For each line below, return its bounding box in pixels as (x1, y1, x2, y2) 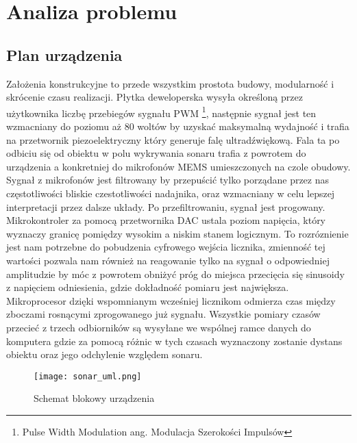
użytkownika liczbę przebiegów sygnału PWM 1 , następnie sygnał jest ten (6, 103, 317, 120)
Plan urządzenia (6, 44, 123, 65)
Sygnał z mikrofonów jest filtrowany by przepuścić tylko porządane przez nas (6, 173, 330, 187)
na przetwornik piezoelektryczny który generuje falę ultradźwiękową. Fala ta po (6, 132, 340, 147)
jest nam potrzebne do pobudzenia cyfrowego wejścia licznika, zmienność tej (6, 240, 325, 254)
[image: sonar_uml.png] (34, 371, 142, 381)
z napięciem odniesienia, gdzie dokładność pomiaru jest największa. (6, 280, 289, 294)
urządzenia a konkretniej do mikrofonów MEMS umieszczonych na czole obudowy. (6, 159, 351, 173)
